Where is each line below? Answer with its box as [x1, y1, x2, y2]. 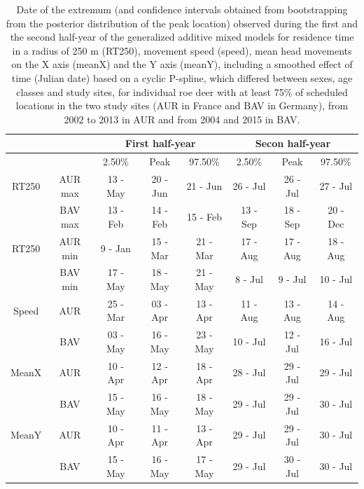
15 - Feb [186, 209, 222, 224]
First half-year [125, 136, 196, 151]
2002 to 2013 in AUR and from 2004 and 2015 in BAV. [64, 111, 300, 126]
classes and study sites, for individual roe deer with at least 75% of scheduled [16, 84, 348, 99]
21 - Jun [186, 178, 223, 193]
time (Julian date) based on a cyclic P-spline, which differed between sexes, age [11, 70, 353, 85]
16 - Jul [319, 334, 353, 349]
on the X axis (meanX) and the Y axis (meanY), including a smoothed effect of [11, 57, 353, 71]
